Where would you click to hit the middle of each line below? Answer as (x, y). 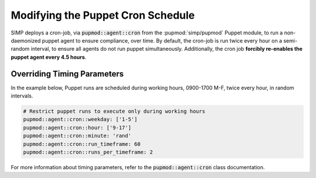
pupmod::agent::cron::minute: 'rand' (77, 136)
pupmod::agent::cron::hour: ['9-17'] (77, 128)
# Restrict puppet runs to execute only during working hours (114, 111)
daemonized (26, 40)
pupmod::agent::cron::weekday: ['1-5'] (80, 119)
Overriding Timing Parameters (67, 74)
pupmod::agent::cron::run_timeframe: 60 (82, 144)
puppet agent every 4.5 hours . (49, 57)
